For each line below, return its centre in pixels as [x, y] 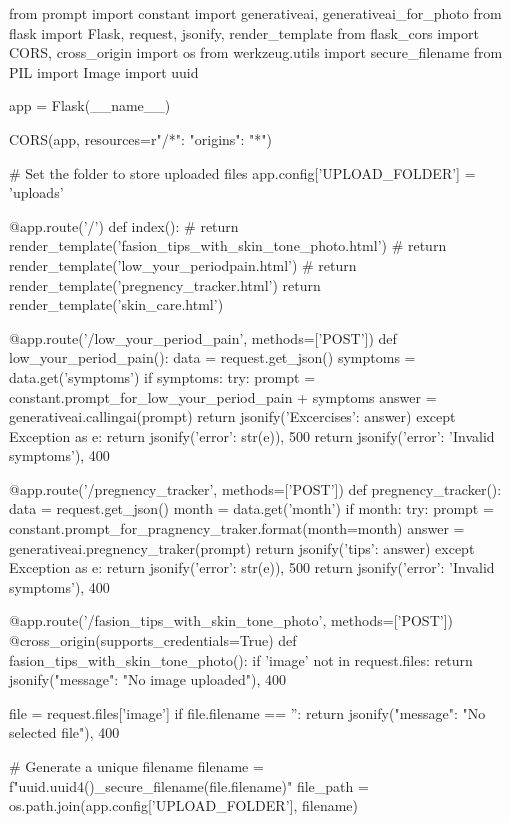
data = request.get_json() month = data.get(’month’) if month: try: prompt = [251, 508]
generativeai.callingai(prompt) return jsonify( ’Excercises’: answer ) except [232, 416]
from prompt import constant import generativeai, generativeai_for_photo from [255, 13]
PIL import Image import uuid [104, 71]
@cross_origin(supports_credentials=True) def [153, 640]
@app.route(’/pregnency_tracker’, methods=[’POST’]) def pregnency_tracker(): [255, 488]
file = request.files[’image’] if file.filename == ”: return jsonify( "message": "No [247, 712]
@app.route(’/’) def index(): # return [124, 225]
